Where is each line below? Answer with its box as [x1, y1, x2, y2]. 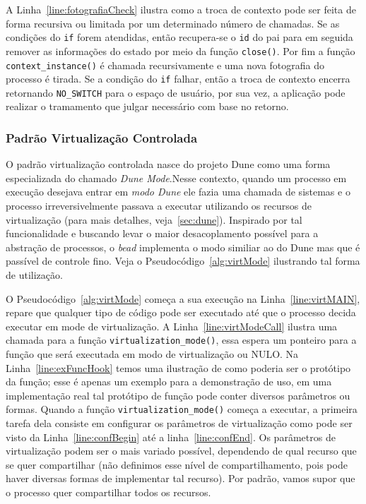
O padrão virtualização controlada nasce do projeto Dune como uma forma [6, 157, 331, 172]
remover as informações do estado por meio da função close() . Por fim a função [6, 43, 355, 58]
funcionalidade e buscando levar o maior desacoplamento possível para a [6, 226, 319, 241]
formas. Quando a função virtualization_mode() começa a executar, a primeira [6, 402, 358, 416]
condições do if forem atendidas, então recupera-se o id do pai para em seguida [6, 30, 353, 44]
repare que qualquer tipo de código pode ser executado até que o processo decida [6, 305, 356, 320]
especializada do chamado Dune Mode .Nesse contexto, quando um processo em [6, 170, 347, 185]
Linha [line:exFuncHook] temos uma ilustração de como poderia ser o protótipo [6, 360, 351, 375]
